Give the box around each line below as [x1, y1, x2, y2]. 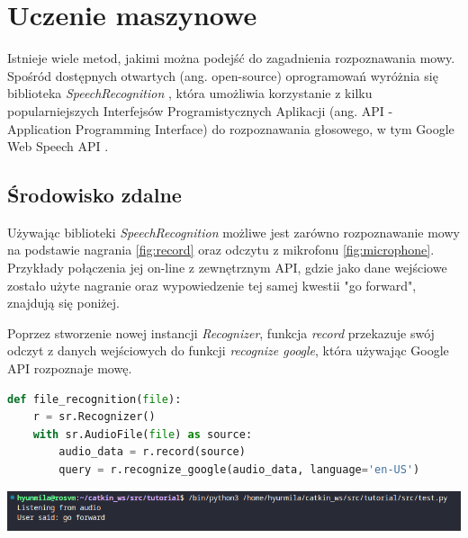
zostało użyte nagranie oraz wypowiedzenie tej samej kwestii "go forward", [7, 275, 417, 294]
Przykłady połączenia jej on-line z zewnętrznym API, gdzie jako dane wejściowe [7, 258, 447, 277]
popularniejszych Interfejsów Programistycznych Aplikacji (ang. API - [7, 101, 393, 120]
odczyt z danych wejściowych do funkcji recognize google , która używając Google [7, 341, 449, 360]
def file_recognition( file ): [7, 392, 182, 406]
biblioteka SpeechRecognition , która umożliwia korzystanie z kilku [7, 84, 373, 103]
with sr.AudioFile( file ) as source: [32, 427, 253, 441]
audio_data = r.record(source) [58, 445, 246, 459]
